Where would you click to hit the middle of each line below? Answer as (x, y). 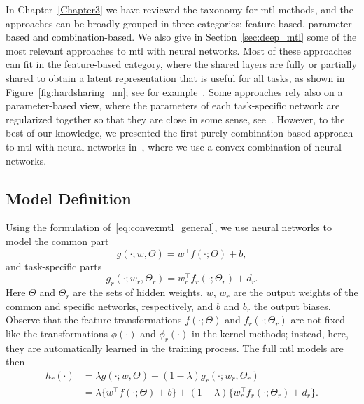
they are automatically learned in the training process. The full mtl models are (175, 348)
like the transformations (57, 333)
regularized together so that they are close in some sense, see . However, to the (175, 119)
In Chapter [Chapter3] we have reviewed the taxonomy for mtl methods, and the (180, 9)
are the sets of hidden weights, (138, 292)
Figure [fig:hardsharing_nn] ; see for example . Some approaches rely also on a (174, 91)
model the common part (57, 241)
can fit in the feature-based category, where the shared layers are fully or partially (181, 64)
